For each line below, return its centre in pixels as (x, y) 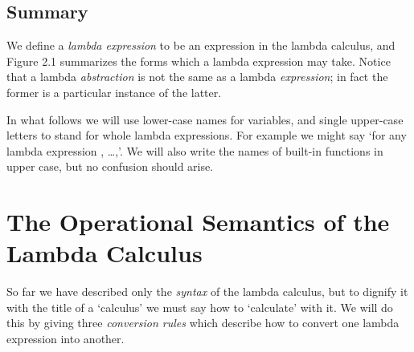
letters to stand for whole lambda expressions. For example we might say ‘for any (207, 135)
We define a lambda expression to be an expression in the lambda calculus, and (201, 45)
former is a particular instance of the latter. (114, 92)
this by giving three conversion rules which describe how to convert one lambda (203, 323)
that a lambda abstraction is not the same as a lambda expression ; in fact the (197, 77)
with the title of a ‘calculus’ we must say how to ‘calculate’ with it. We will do (200, 307)
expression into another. (66, 339)
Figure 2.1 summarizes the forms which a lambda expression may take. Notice (199, 61)
